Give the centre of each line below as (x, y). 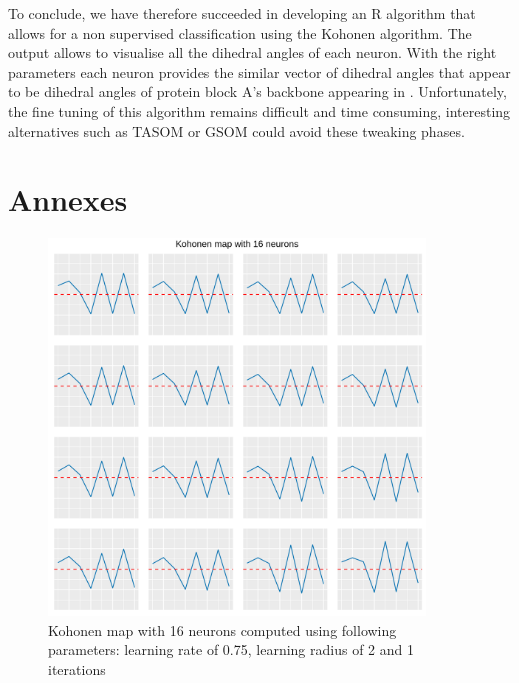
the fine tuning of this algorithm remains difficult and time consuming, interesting (259, 110)
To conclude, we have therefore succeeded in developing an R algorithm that (242, 13)
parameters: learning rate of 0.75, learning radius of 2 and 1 (231, 649)
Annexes (68, 199)
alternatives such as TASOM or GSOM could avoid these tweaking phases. (236, 130)
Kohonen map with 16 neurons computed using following (222, 629)
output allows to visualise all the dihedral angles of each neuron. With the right (252, 52)
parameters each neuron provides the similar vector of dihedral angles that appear (259, 71)
